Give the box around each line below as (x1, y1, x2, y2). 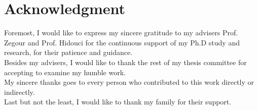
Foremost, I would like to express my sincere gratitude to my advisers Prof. (4, 27, 238, 38)
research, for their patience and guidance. (4, 47, 133, 58)
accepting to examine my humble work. (4, 67, 126, 77)
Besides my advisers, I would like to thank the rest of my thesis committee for (4, 57, 247, 67)
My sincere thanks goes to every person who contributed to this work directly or (4, 77, 254, 87)
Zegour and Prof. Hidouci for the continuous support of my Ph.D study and (4, 37, 240, 47)
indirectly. (4, 86, 35, 97)
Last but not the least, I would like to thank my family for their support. (4, 96, 232, 107)
